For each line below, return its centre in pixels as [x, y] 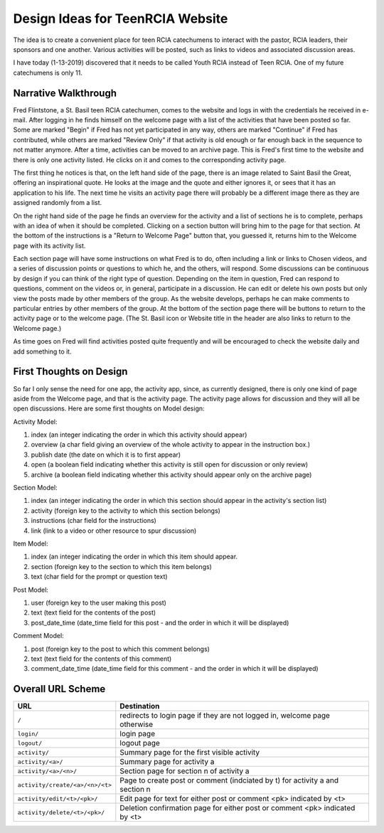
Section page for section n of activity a [185, 771]
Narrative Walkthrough [65, 93]
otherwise [137, 724]
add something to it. [42, 351]
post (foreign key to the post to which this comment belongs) [120, 649]
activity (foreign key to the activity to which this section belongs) [126, 510]
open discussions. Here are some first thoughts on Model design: [109, 408]
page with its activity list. [49, 245]
